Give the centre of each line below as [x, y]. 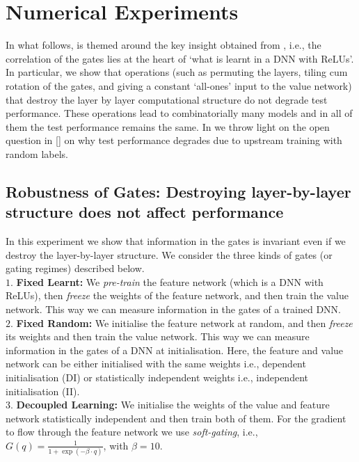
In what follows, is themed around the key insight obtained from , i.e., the [163, 45]
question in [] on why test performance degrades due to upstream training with [174, 140]
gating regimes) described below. [75, 268]
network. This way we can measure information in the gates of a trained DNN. [173, 309]
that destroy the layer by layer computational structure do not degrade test [167, 99]
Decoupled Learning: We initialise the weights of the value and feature [173, 405]
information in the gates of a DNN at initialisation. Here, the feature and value [175, 350]
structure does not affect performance [145, 212]
